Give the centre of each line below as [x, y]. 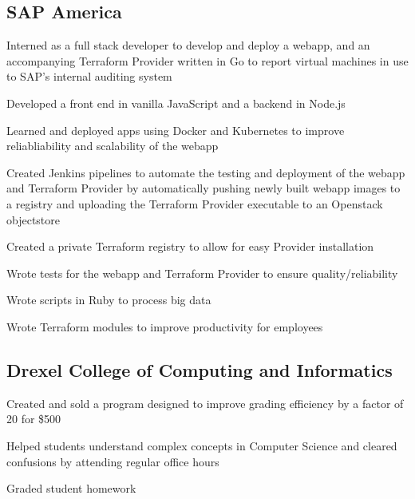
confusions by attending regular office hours [113, 461]
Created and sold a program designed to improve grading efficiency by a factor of [205, 403]
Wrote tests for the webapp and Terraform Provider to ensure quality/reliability [202, 273]
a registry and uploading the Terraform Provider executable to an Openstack [195, 203]
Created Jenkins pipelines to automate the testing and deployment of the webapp [206, 172]
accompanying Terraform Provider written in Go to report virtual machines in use [207, 60]
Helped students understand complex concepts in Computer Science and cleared [202, 445]
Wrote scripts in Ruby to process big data [109, 300]
